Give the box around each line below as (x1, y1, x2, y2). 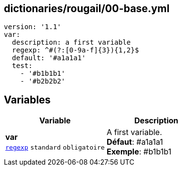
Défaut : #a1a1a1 (106, 137, 163, 147)
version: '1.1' (4, 23, 62, 31)
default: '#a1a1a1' (12, 54, 86, 62)
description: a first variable (12, 38, 131, 47)
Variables (4, 93, 51, 106)
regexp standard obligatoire (5, 144, 105, 152)
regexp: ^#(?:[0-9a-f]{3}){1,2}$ (12, 46, 139, 54)
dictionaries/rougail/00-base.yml (4, 2, 170, 15)
